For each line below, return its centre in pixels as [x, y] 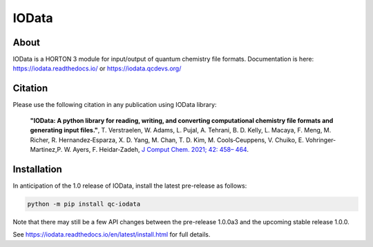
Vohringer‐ [321, 140]
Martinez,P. [46, 149]
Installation [37, 169]
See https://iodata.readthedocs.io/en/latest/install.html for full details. [112, 235]
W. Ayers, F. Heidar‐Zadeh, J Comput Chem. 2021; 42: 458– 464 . [156, 149]
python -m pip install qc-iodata [84, 204]
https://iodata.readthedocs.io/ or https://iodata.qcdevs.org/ [97, 68]
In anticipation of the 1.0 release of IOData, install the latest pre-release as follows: [130, 186]
